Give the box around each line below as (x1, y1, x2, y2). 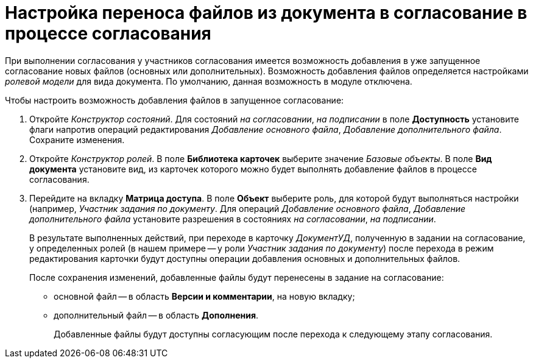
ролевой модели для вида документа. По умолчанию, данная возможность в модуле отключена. (5, 76, 412, 86)
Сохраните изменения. (29, 134, 125, 145)
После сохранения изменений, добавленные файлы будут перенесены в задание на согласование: (29, 272, 444, 283)
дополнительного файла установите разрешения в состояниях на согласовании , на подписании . (29, 213, 436, 224)
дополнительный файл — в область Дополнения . (54, 309, 259, 320)
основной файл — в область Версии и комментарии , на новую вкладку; (54, 291, 355, 301)
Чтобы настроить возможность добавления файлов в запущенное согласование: (5, 94, 344, 105)
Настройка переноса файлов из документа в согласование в (5, 2, 528, 23)
